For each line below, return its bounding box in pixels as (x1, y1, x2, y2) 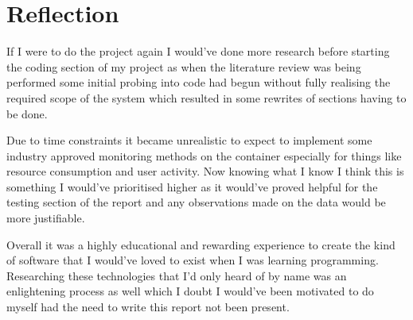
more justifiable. (6, 210, 85, 226)
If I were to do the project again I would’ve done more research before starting (6, 43, 390, 60)
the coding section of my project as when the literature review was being (6, 58, 361, 75)
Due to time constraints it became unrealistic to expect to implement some (6, 132, 372, 148)
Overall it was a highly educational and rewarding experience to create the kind (6, 236, 395, 253)
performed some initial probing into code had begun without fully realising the (6, 74, 391, 91)
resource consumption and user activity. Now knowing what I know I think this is (6, 163, 404, 179)
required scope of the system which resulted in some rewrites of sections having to (6, 89, 407, 106)
